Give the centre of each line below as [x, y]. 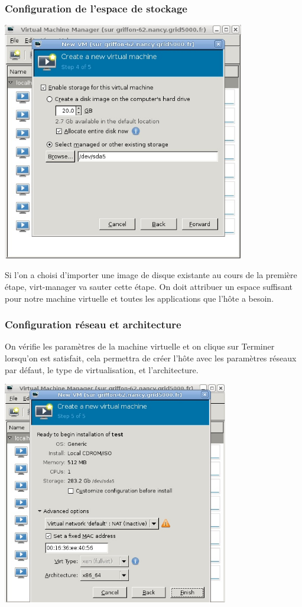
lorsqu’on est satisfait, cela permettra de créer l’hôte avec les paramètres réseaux [151, 358]
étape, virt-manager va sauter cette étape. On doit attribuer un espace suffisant [149, 287]
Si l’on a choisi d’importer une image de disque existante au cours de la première [151, 275]
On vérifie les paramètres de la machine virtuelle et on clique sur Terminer [140, 346]
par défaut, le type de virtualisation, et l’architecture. [102, 369]
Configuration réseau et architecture [93, 324]
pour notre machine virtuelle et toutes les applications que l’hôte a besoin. [139, 298]
